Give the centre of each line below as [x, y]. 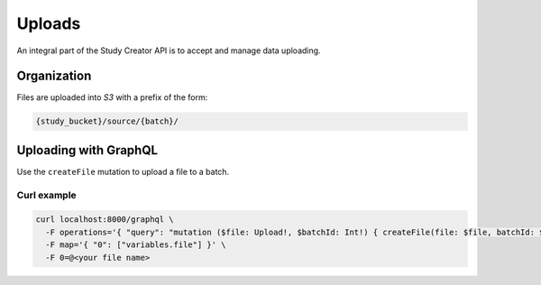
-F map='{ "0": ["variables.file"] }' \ [136, 245]
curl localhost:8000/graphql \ [105, 220]
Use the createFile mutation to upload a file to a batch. [123, 171]
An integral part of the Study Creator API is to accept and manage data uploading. [169, 51]
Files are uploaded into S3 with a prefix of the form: [112, 97]
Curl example [46, 195]
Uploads [49, 23]
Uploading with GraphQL [87, 150]
